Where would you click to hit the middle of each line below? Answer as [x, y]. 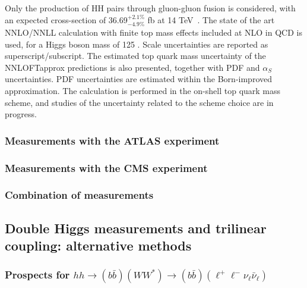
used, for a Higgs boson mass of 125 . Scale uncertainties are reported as [137, 44]
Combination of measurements [79, 195]
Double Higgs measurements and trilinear [136, 228]
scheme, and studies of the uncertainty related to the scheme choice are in [139, 102]
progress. [21, 114]
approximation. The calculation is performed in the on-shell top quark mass [143, 90]
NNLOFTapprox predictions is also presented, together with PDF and [132, 67]
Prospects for [37, 275]
